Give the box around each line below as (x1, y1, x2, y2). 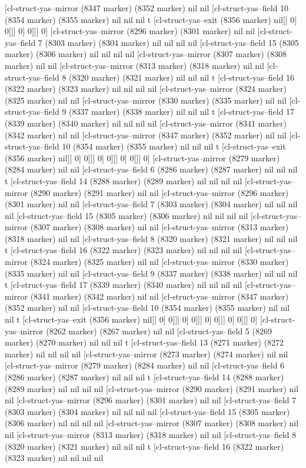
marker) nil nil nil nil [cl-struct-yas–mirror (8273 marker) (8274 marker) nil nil (5, 347, 288, 360)
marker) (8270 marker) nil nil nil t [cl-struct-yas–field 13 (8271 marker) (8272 (5, 336, 284, 348)
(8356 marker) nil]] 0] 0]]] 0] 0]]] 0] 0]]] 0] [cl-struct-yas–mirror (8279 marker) (5, 151, 280, 164)
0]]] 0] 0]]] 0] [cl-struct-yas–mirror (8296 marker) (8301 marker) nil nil (5, 25, 255, 37)
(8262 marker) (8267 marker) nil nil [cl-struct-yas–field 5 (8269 (46, 324, 272, 337)
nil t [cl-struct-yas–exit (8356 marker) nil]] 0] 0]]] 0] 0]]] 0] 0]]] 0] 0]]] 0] (5, 313, 258, 326)
